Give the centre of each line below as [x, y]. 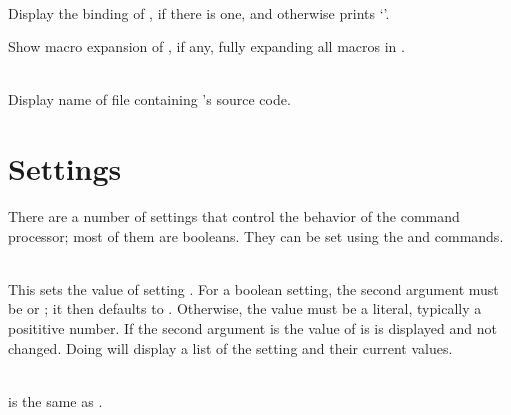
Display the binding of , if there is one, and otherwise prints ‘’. [199, 12]
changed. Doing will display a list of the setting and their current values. [230, 347]
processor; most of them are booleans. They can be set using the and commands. [256, 235]
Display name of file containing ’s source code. [149, 99]
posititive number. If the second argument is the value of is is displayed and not [252, 328]
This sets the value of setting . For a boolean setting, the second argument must [253, 288]
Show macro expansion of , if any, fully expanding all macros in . [206, 46]
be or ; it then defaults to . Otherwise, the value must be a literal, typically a [245, 308]
